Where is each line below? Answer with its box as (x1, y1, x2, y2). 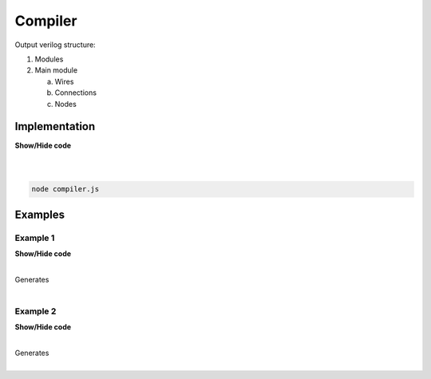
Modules (34, 54, 64, 64)
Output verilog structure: (14, 40, 96, 49)
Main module (34, 65, 78, 75)
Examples (14, 207, 65, 221)
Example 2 (14, 306, 57, 317)
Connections (54, 88, 97, 97)
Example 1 (14, 232, 55, 243)
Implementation (14, 120, 96, 133)
